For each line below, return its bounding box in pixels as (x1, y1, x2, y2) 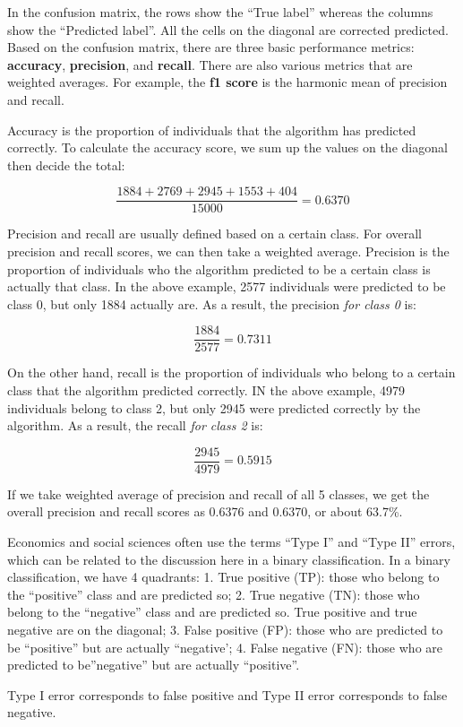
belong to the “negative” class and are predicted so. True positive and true (7, 602, 417, 621)
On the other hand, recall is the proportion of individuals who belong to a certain (7, 363, 456, 382)
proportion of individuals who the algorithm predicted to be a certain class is (7, 259, 431, 278)
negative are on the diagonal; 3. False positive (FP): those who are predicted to (7, 620, 443, 639)
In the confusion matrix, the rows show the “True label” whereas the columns (7, 3, 433, 21)
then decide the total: (7, 155, 125, 174)
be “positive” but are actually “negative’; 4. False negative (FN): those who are (7, 637, 443, 656)
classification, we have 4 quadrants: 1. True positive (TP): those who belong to (7, 567, 440, 586)
